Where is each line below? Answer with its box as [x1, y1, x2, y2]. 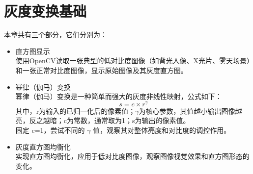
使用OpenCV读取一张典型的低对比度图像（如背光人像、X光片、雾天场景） [15, 55, 250, 66]
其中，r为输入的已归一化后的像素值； [15, 105, 136, 116]
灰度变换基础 [4, 1, 87, 21]
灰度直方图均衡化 [15, 141, 71, 151]
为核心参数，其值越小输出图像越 [139, 105, 242, 116]
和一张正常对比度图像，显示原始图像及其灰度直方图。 [15, 65, 188, 75]
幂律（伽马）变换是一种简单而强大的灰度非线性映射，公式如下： [15, 91, 222, 101]
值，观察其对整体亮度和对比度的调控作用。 [93, 124, 231, 135]
